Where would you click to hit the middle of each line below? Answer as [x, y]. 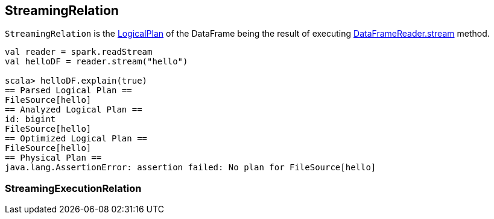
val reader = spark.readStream [79, 52]
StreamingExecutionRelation [73, 188]
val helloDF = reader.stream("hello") [97, 62]
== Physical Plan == [53, 158]
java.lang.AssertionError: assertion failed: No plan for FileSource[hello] [191, 168]
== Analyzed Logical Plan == [74, 110]
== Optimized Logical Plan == [76, 139]
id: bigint [30, 119]
